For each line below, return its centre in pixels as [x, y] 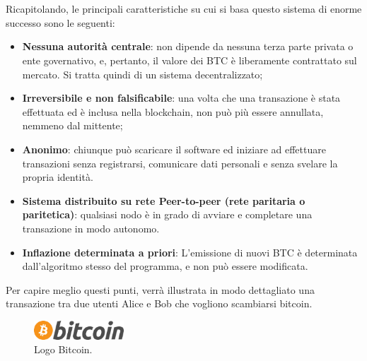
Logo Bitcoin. [63, 349]
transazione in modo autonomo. [91, 228]
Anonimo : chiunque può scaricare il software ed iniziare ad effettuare [174, 149]
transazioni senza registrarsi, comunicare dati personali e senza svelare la [180, 163]
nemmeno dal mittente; [72, 125]
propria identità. [58, 177]
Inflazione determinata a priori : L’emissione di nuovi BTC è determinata [190, 252]
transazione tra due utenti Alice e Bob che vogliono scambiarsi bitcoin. [159, 303]
